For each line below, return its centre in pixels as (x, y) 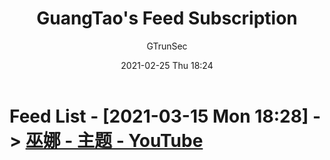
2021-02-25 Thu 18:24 (167, 65)
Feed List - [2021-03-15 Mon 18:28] (159, 116)
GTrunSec (167, 46)
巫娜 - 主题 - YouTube (114, 140)
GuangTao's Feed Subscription (167, 18)
